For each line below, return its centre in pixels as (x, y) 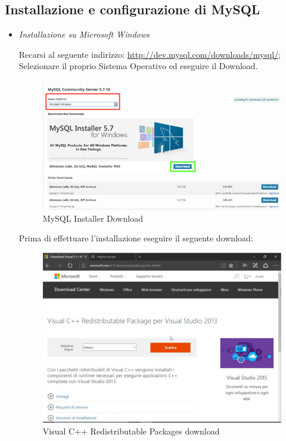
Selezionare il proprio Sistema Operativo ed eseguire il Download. (138, 66)
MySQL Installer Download (93, 218)
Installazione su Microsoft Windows (84, 34)
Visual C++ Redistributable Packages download (131, 431)
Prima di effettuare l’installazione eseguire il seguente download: (136, 238)
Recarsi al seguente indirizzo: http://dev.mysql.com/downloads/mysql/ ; (150, 54)
